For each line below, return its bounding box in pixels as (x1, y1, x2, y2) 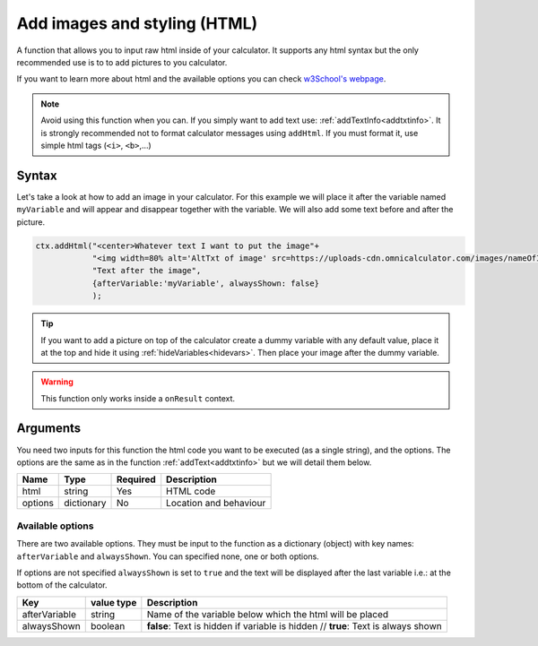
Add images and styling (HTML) (16, 13, 258, 33)
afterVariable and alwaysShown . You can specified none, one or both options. (16, 551, 320, 562)
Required (116, 473, 156, 486)
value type (90, 596, 137, 608)
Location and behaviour (166, 497, 266, 510)
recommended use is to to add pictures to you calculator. (16, 56, 228, 67)
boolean (90, 619, 126, 632)
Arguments (16, 421, 82, 436)
